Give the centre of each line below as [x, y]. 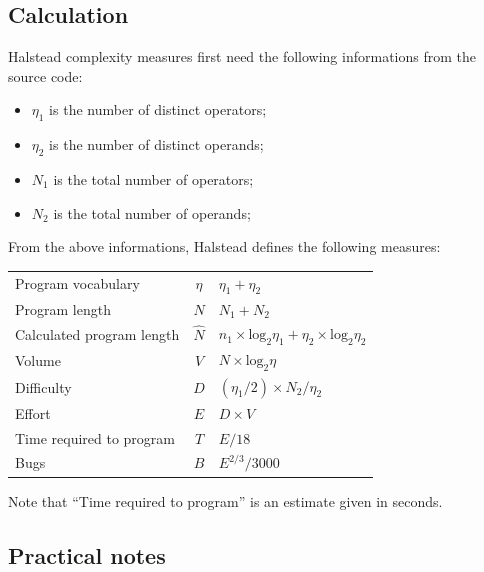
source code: [45, 75]
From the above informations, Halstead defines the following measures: [224, 246]
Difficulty [43, 386]
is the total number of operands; [152, 212]
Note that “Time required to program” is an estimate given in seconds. [225, 500]
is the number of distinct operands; [156, 144]
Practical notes [87, 554]
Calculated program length [97, 334]
